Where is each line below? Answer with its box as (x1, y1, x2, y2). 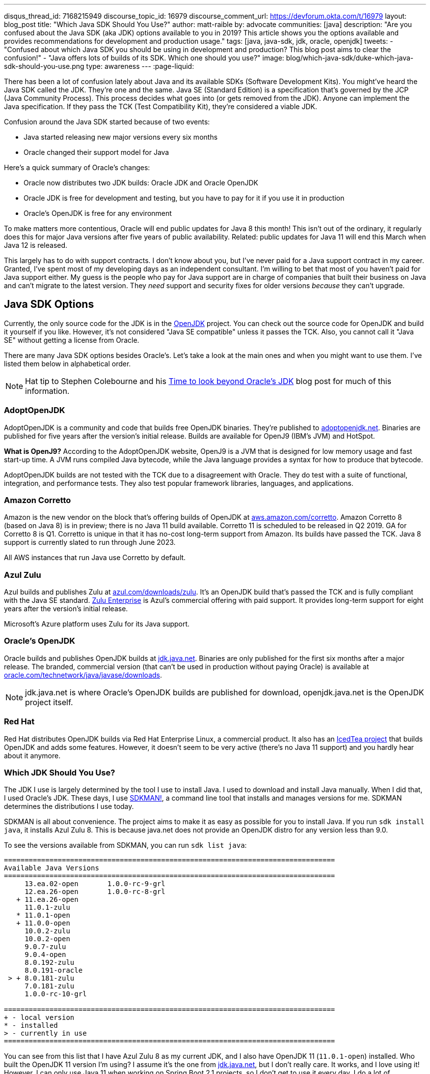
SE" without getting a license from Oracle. (4, 335, 139, 344)
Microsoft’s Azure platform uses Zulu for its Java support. (4, 620, 190, 628)
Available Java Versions (4, 864, 99, 872)
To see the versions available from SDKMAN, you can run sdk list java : (4, 841, 247, 850)
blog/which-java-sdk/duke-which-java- (286, 54, 414, 62)
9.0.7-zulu (25, 943, 66, 951)
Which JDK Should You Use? (4, 767, 115, 777)
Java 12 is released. (4, 241, 68, 249)
